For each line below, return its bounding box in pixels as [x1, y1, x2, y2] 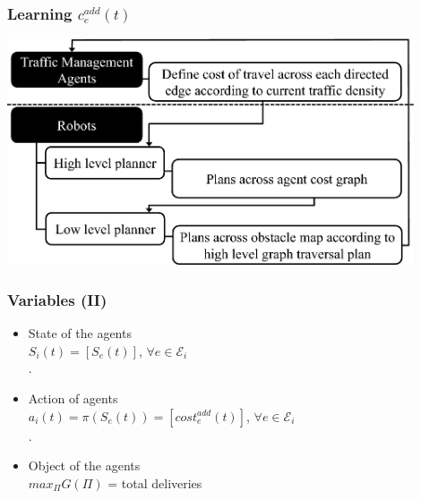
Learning [7, 2, 73, 24]
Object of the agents [28, 456, 141, 475]
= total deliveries [107, 473, 202, 492]
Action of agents [28, 389, 118, 408]
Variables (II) [7, 288, 107, 310]
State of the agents [28, 324, 132, 343]
